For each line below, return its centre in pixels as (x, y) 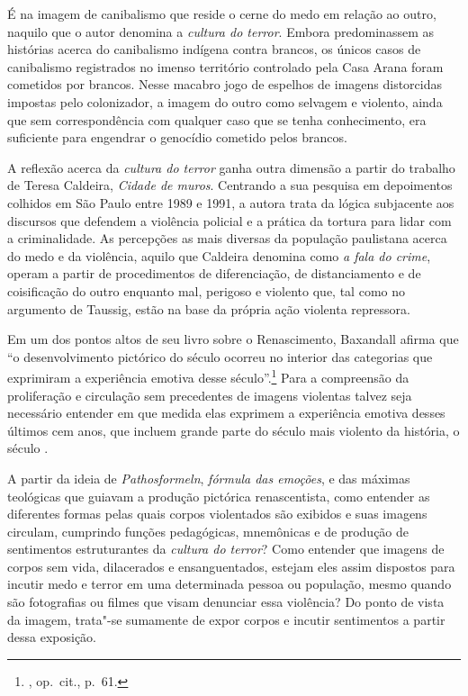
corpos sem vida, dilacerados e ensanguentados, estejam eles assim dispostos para (231, 566)
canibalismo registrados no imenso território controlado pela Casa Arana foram (225, 66)
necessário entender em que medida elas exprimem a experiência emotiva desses (226, 413)
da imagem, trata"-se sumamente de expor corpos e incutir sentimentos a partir (226, 619)
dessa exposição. (52, 637)
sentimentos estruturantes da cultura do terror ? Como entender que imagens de (226, 549)
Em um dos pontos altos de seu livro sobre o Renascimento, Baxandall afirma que (233, 339)
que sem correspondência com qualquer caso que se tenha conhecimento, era (217, 119)
